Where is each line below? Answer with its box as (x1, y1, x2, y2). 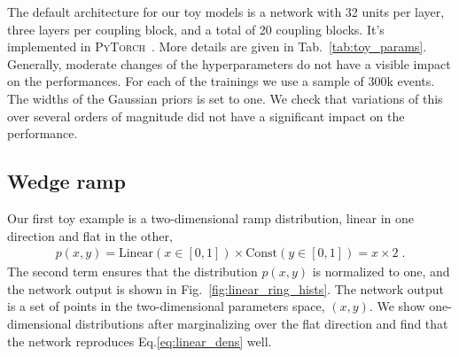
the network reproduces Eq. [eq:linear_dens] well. (7, 331, 272, 350)
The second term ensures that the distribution (7, 262, 258, 281)
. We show (369, 297, 425, 315)
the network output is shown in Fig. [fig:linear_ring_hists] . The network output (7, 279, 445, 298)
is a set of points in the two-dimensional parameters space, (7, 297, 325, 315)
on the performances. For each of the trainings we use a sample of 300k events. (7, 72, 435, 90)
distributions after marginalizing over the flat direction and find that (75, 314, 448, 332)
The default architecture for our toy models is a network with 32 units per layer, (7, 3, 445, 20)
